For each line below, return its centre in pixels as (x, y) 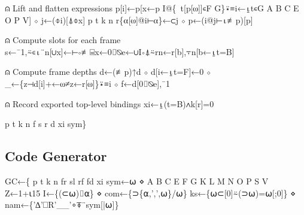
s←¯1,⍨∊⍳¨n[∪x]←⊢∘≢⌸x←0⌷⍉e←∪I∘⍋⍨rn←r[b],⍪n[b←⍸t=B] (120, 51)
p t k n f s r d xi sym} (46, 124)
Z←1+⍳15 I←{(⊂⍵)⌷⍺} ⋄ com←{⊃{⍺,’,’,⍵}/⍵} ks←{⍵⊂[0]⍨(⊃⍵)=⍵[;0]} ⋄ (150, 193)
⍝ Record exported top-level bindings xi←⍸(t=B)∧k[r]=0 (110, 103)
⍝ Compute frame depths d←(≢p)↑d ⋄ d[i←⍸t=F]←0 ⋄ (108, 72)
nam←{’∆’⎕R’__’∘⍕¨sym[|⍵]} (62, 205)
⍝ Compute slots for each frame (63, 40)
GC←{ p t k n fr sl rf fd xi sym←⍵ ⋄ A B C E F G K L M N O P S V (137, 181)
